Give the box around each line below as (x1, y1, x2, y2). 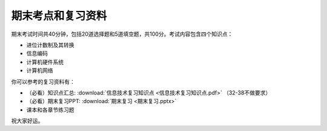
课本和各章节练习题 (26, 106, 74, 113)
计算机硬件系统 (26, 58, 64, 65)
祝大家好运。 (11, 117, 44, 124)
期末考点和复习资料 (11, 9, 107, 22)
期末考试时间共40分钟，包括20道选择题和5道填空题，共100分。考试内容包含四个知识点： (11, 30, 233, 38)
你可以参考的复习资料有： (11, 78, 75, 85)
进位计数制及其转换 (26, 41, 74, 49)
